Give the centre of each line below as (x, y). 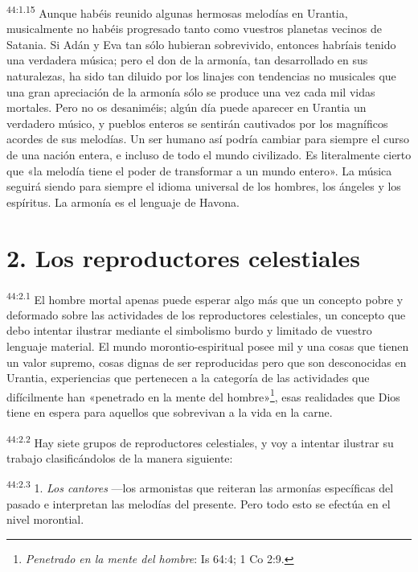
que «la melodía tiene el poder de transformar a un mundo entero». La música (199, 170)
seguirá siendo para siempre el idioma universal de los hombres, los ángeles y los (204, 186)
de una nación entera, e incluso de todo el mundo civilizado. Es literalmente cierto (209, 154)
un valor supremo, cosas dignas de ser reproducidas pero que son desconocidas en (207, 362)
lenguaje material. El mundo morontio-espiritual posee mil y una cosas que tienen (208, 346)
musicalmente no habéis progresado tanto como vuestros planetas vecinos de (194, 29)
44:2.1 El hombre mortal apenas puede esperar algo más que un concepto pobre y (205, 298)
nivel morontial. (45, 519)
